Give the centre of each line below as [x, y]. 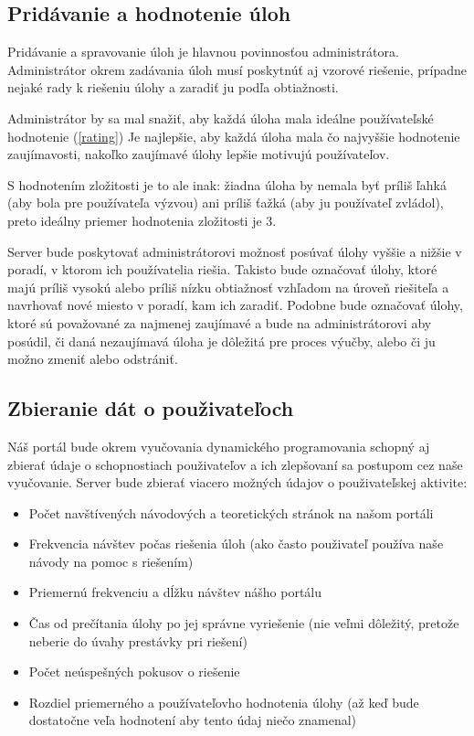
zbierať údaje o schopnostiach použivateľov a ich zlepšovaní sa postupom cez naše [235, 464]
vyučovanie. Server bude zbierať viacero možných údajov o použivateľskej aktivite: [237, 482]
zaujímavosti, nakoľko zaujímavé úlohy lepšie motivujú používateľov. [199, 154]
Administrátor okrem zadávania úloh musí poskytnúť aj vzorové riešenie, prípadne [237, 69]
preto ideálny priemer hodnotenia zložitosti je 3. [142, 220]
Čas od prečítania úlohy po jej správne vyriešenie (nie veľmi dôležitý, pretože [244, 623]
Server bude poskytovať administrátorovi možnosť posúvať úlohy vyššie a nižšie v [235, 251]
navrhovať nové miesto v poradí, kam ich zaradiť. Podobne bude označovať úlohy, [235, 305]
